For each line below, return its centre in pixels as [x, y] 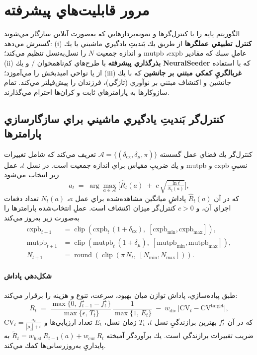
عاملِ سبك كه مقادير [216, 53]
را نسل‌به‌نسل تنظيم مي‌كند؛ [45, 53]
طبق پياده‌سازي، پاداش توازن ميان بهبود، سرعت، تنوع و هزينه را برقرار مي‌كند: [121, 295]
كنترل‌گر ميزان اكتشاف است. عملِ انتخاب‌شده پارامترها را [90, 208]
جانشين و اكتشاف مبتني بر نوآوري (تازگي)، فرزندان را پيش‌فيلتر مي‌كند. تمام [118, 82]
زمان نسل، [120, 321]
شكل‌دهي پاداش [28, 276]
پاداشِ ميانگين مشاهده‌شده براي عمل [131, 198]
